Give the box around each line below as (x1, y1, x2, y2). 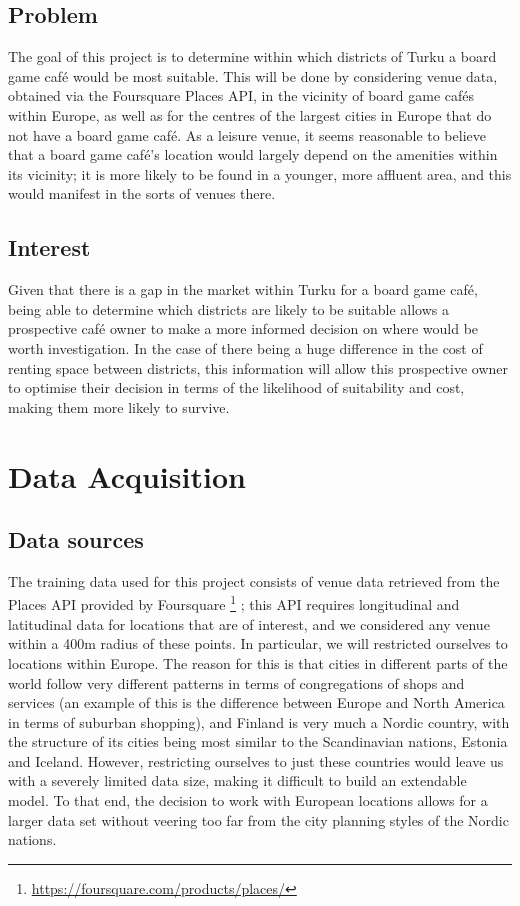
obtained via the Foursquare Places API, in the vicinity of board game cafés (8, 85, 475, 106)
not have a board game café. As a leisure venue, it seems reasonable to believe (8, 124, 486, 145)
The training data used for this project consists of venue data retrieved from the (8, 570, 500, 591)
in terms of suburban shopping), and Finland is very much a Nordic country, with (8, 711, 510, 732)
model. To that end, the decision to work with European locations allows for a (8, 790, 488, 811)
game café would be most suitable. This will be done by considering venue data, (8, 65, 498, 86)
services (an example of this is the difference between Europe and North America (8, 692, 505, 713)
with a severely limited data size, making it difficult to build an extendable (8, 770, 467, 791)
